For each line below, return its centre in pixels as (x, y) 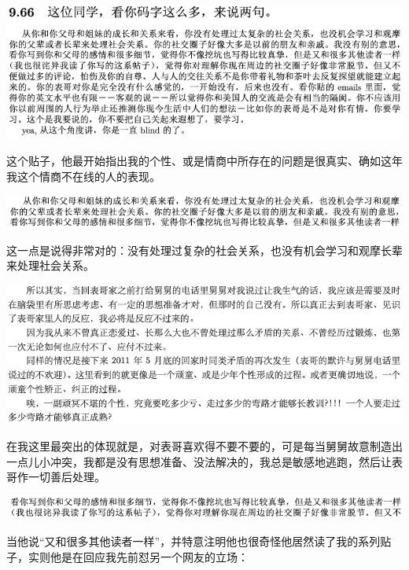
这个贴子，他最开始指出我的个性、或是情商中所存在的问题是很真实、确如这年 (204, 161)
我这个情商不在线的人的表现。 (83, 176)
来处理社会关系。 (50, 265)
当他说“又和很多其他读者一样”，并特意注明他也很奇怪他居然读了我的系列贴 (199, 541)
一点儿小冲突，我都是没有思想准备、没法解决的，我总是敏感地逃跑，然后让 (199, 461)
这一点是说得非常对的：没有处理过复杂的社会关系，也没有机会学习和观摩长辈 (204, 250)
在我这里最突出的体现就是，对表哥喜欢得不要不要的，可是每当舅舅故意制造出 (204, 446)
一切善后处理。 (66, 477)
